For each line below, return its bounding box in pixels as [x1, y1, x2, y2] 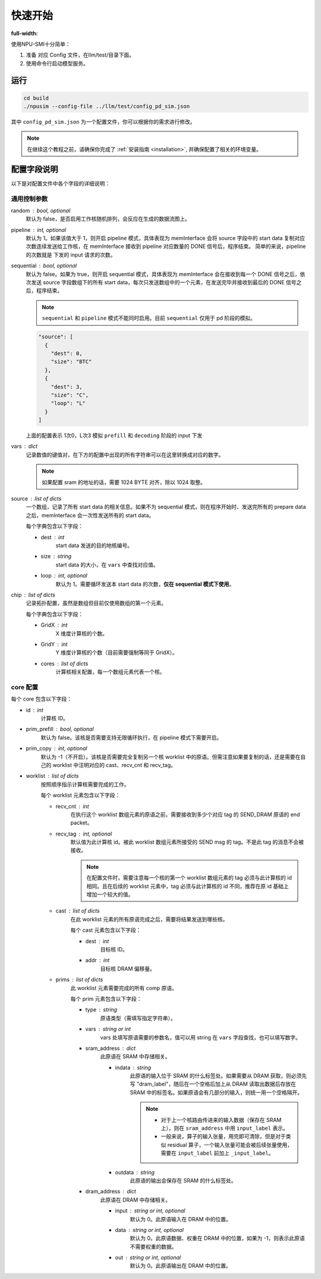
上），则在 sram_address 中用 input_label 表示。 [160, 1124, 288, 1132]
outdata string [115, 1168, 155, 1176]
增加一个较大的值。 [86, 891, 134, 898]
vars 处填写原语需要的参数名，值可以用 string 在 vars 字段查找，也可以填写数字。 [100, 1033, 301, 1041]
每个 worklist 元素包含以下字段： [40, 791, 121, 799]
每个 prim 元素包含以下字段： [70, 995, 142, 1002]
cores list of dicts [40, 660, 89, 667]
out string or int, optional [115, 1254, 181, 1261]
